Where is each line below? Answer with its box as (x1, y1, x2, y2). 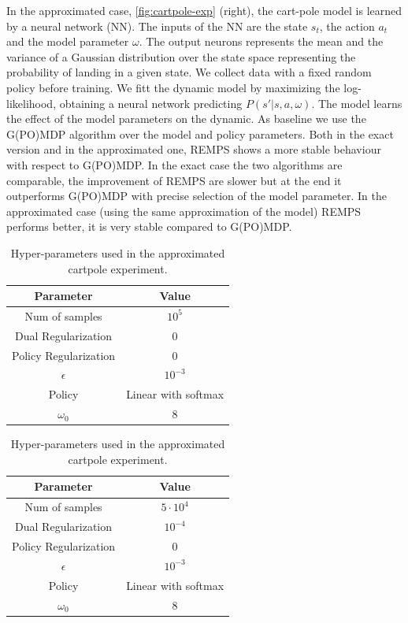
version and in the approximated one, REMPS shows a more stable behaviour (6, 141, 381, 158)
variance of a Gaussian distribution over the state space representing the (6, 48, 356, 65)
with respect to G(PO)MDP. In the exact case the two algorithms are (6, 156, 343, 172)
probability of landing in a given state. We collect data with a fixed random (6, 64, 372, 80)
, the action (319, 17, 375, 34)
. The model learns (311, 95, 402, 111)
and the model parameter (6, 33, 129, 50)
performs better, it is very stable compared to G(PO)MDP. (6, 218, 292, 235)
